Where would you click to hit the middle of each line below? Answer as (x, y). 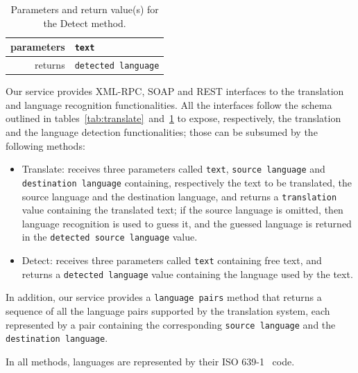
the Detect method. (85, 23)
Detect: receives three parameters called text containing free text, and (172, 260)
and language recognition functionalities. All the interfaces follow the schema (169, 104)
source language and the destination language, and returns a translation (179, 196)
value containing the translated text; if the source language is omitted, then (182, 210)
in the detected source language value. (110, 237)
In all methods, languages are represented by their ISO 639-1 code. (150, 361)
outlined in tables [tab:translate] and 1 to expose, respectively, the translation (173, 118)
